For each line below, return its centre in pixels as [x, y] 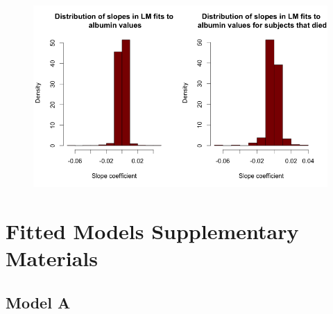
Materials [52, 258]
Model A [38, 302]
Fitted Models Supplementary [152, 231]
